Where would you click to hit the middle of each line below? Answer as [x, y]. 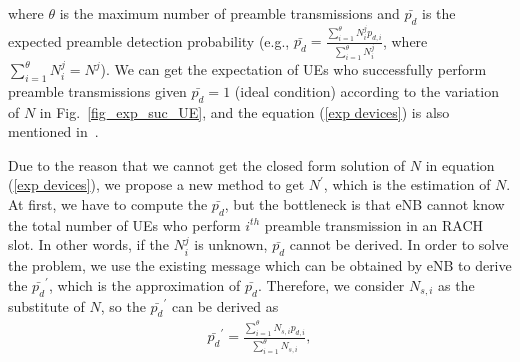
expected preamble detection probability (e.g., [149, 40]
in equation [460, 164]
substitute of [46, 305]
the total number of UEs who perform [124, 224]
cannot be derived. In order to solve [399, 244]
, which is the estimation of [407, 184]
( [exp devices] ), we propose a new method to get [156, 184]
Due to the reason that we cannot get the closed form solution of [207, 164]
